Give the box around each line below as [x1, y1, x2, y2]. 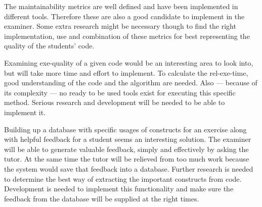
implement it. [4, 107, 46, 117]
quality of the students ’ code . [4, 40, 95, 51]
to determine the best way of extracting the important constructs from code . [4, 173, 242, 184]
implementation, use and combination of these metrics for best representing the [4, 30, 250, 41]
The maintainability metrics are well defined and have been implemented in [4, 1, 238, 11]
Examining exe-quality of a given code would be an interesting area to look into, [4, 57, 253, 68]
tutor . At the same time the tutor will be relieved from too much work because [4, 153, 249, 164]
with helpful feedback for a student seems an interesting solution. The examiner [4, 134, 251, 144]
